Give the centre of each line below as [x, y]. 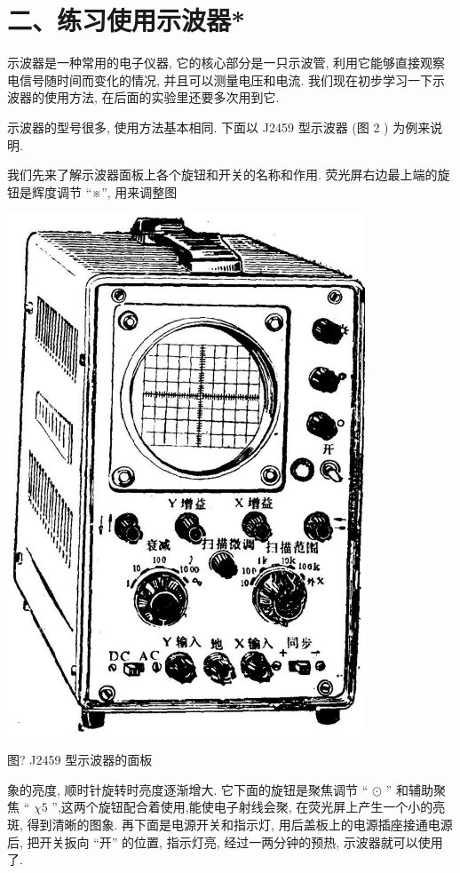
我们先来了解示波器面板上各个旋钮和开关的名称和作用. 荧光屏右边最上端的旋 [229, 175]
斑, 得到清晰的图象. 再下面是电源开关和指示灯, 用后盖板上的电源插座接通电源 [230, 824]
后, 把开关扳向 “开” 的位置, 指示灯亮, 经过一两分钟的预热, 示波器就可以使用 [225, 841]
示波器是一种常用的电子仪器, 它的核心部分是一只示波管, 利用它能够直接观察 [226, 63]
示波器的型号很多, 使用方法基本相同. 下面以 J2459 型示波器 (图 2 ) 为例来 [219, 127]
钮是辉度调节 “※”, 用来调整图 [92, 191]
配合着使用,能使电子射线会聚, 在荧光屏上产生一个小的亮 [284, 807]
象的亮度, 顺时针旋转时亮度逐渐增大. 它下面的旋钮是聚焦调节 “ [188, 789]
